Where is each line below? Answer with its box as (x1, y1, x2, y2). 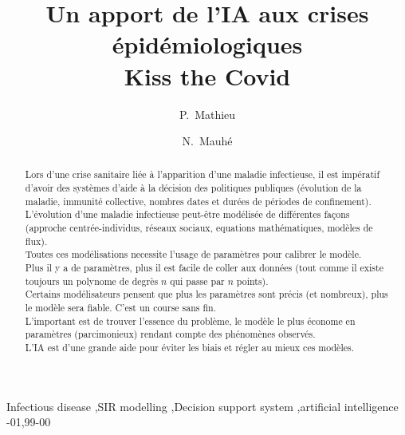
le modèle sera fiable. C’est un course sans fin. (25, 301, 216, 314)
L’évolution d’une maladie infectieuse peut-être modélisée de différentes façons (25, 208, 350, 221)
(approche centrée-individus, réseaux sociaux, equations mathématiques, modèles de (25, 221, 373, 235)
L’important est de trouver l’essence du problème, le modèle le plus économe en (25, 314, 356, 327)
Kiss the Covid (124, 59, 291, 92)
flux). (25, 234, 48, 247)
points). (236, 274, 269, 287)
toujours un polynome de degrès (25, 274, 159, 287)
